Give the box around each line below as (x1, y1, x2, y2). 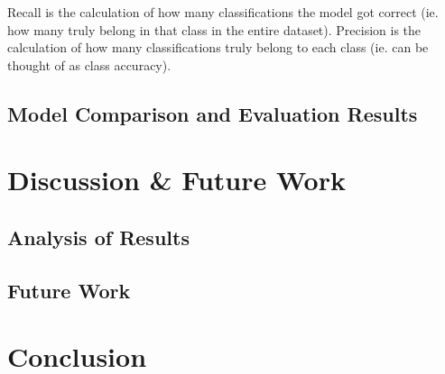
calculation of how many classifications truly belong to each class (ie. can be (7, 38, 429, 57)
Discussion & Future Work (7, 161, 346, 198)
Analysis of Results (7, 223, 190, 251)
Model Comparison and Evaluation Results (7, 99, 418, 127)
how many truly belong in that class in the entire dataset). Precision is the (7, 20, 422, 39)
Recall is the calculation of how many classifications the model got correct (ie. (7, 3, 439, 21)
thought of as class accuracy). (7, 55, 172, 74)
